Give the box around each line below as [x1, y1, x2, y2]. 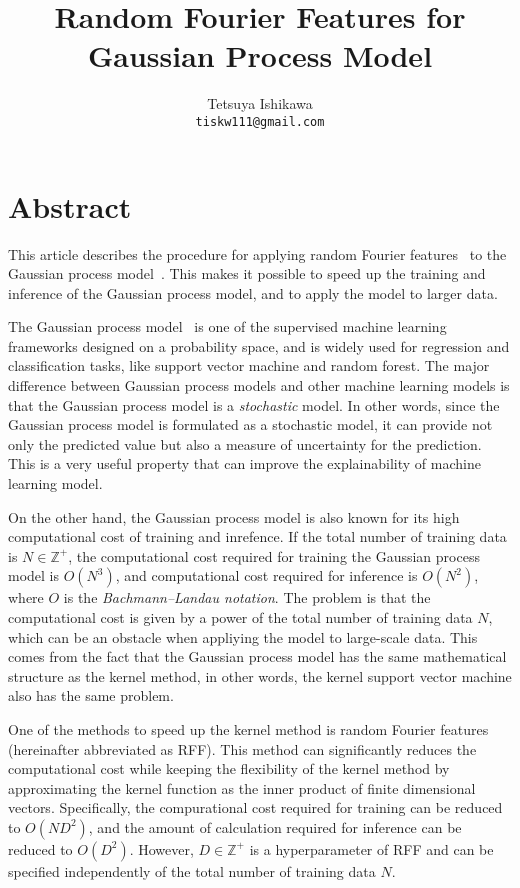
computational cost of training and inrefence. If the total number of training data [8, 526, 507, 547]
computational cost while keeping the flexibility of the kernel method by [8, 758, 450, 779]
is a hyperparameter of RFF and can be [249, 838, 494, 859]
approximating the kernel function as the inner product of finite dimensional [8, 777, 476, 798]
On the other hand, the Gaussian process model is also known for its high [8, 506, 460, 527]
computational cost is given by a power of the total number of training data [8, 607, 473, 627]
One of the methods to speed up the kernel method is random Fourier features [8, 718, 489, 739]
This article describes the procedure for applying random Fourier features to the [8, 243, 507, 264]
